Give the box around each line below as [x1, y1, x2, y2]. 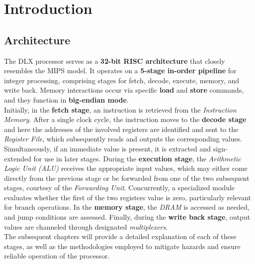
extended [4, 153, 31, 163]
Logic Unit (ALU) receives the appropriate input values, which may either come [4, 163, 248, 173]
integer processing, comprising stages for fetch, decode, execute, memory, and [4, 75, 240, 85]
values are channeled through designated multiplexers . [4, 221, 168, 232]
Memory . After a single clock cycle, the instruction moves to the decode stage [4, 114, 247, 125]
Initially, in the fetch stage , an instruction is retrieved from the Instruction [4, 104, 237, 115]
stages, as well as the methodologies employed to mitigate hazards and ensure [4, 241, 241, 251]
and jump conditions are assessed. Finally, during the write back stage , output [4, 212, 251, 222]
